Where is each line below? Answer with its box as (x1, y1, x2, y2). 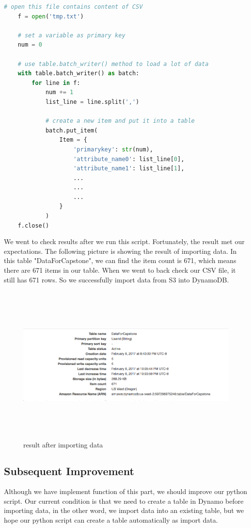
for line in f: (31, 79, 80, 86)
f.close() (17, 222, 49, 229)
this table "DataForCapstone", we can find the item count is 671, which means (4, 255, 236, 265)
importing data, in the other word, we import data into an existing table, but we (4, 505, 244, 515)
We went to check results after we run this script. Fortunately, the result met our (4, 236, 245, 247)
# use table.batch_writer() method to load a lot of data (17, 60, 209, 67)
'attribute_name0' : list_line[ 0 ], (73, 155, 185, 163)
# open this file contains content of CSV (4, 3, 143, 10)
